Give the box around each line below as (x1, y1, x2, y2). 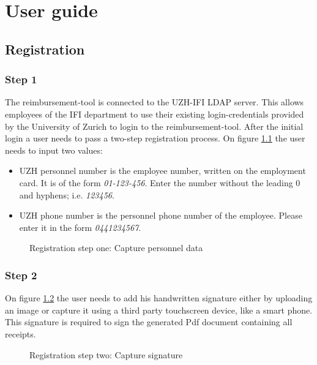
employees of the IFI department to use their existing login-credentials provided (5, 107, 304, 120)
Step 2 (5, 267, 37, 282)
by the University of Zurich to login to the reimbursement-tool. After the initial (5, 119, 304, 132)
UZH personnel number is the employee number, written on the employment (19, 164, 306, 177)
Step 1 (5, 72, 37, 87)
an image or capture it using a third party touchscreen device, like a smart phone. (5, 303, 313, 316)
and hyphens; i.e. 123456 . (19, 188, 114, 201)
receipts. (5, 327, 36, 340)
